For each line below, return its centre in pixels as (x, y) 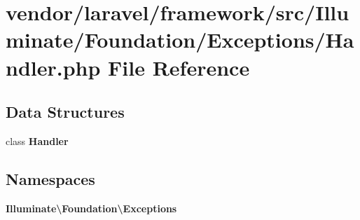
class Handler (37, 140)
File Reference (179, 67)
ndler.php (53, 67)
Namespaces (50, 178)
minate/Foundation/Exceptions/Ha (180, 40)
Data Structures (65, 112)
